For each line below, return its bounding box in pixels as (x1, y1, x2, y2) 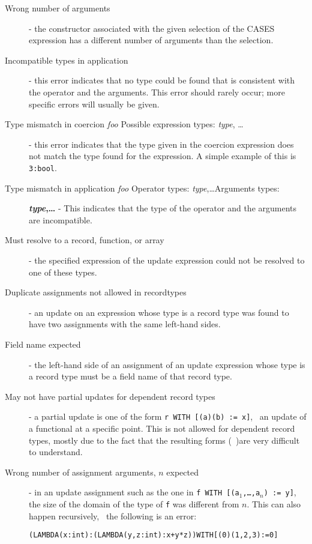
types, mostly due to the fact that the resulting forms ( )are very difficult (29, 434, 300, 446)
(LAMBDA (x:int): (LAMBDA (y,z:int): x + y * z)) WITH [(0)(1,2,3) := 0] (29, 531, 278, 540)
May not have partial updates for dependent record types (5, 390, 215, 402)
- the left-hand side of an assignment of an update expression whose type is (29, 358, 305, 370)
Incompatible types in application (5, 53, 128, 66)
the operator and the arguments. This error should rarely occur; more (29, 85, 285, 98)
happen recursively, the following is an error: (29, 509, 197, 522)
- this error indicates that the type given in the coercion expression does (29, 138, 294, 150)
